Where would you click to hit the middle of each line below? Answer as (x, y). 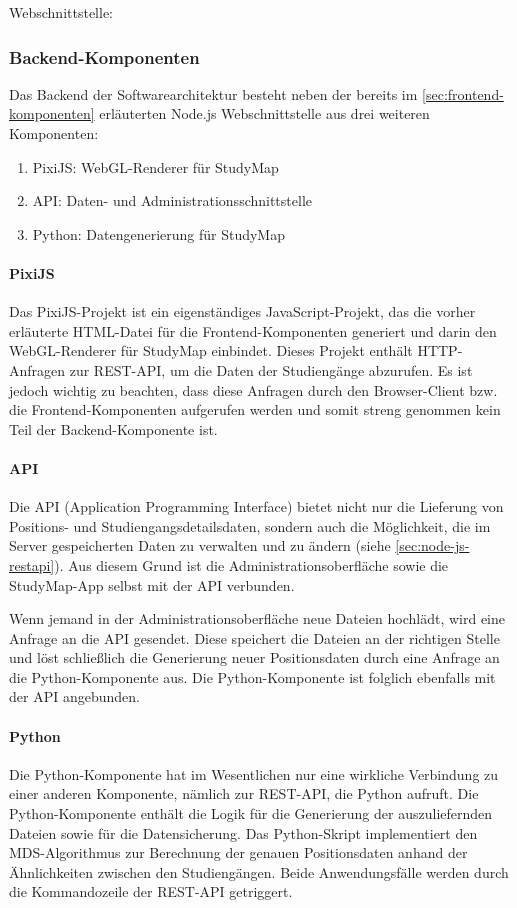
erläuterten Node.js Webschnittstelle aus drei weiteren (264, 113)
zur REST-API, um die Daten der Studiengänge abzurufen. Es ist (271, 369)
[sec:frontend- (463, 93)
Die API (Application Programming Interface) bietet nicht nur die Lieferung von (256, 506)
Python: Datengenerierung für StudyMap (158, 233)
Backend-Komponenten (104, 56)
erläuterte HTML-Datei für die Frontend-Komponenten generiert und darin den (253, 330)
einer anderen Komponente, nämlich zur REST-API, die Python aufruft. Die (244, 793)
